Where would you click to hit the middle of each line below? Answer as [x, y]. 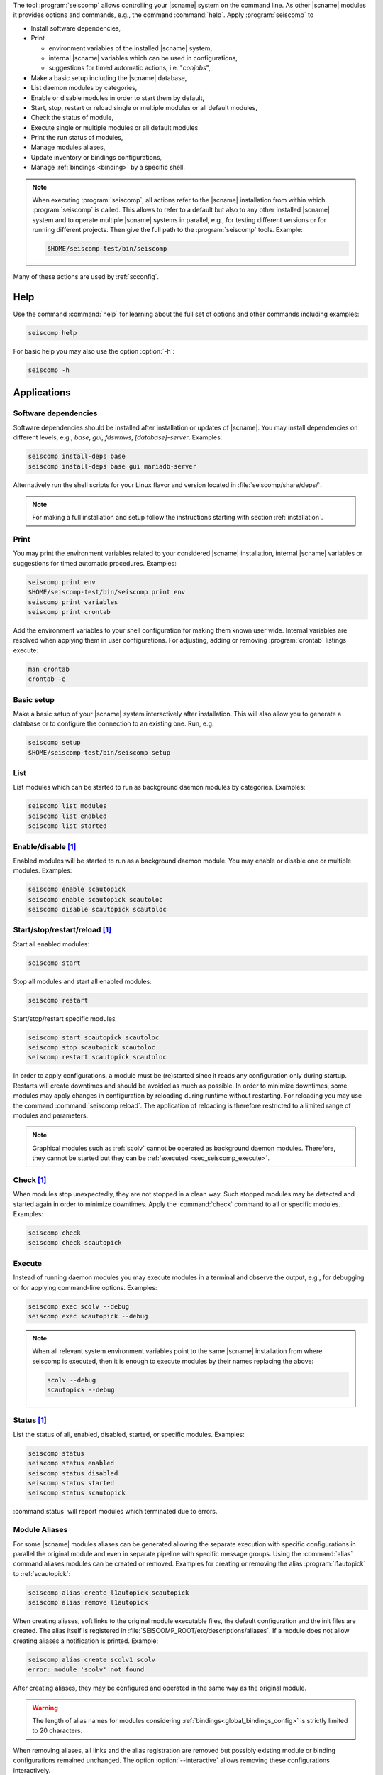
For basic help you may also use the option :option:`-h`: [94, 351]
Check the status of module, [72, 118]
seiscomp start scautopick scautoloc [94, 1037]
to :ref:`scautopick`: [42, 1573]
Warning [45, 1708]
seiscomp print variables [73, 602]
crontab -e [47, 679]
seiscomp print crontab [70, 612]
